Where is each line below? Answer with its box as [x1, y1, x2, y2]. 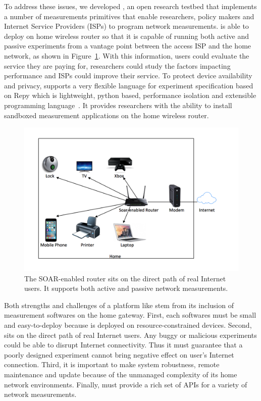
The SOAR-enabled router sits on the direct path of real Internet [24, 273, 226, 283]
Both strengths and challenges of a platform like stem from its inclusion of [4, 299, 234, 310]
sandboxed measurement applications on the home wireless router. [4, 110, 209, 120]
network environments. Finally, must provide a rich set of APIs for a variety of [4, 379, 247, 389]
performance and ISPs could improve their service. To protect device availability [4, 70, 252, 81]
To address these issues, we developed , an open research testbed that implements [4, 1, 257, 11]
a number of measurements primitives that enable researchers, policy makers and [4, 11, 254, 21]
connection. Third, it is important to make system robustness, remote [4, 359, 220, 370]
